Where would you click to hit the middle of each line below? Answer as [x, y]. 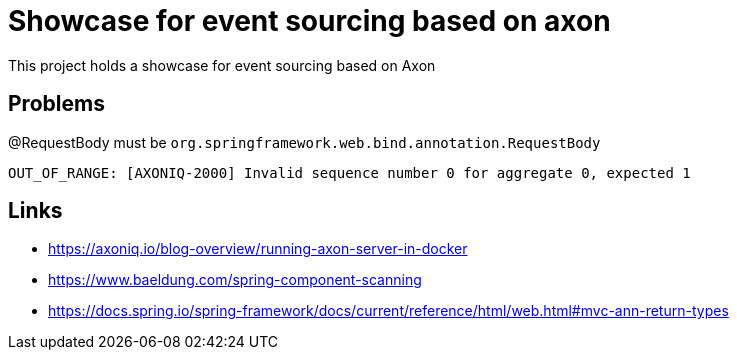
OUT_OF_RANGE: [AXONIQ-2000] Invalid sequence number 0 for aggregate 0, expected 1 [349, 172]
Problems [56, 104]
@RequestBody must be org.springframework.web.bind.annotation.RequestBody [304, 142]
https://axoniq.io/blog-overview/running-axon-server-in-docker [258, 249]
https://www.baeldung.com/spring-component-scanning [235, 280]
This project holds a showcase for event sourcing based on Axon [222, 65]
